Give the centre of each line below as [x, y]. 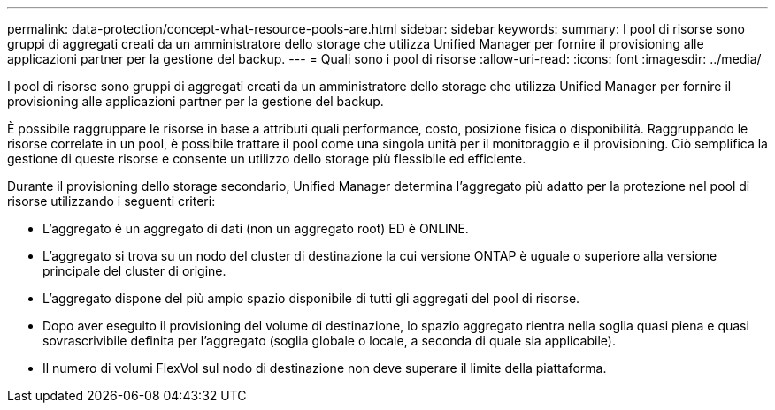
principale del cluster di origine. [134, 271]
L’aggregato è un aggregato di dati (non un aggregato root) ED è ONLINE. [256, 228]
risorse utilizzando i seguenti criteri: [111, 201]
